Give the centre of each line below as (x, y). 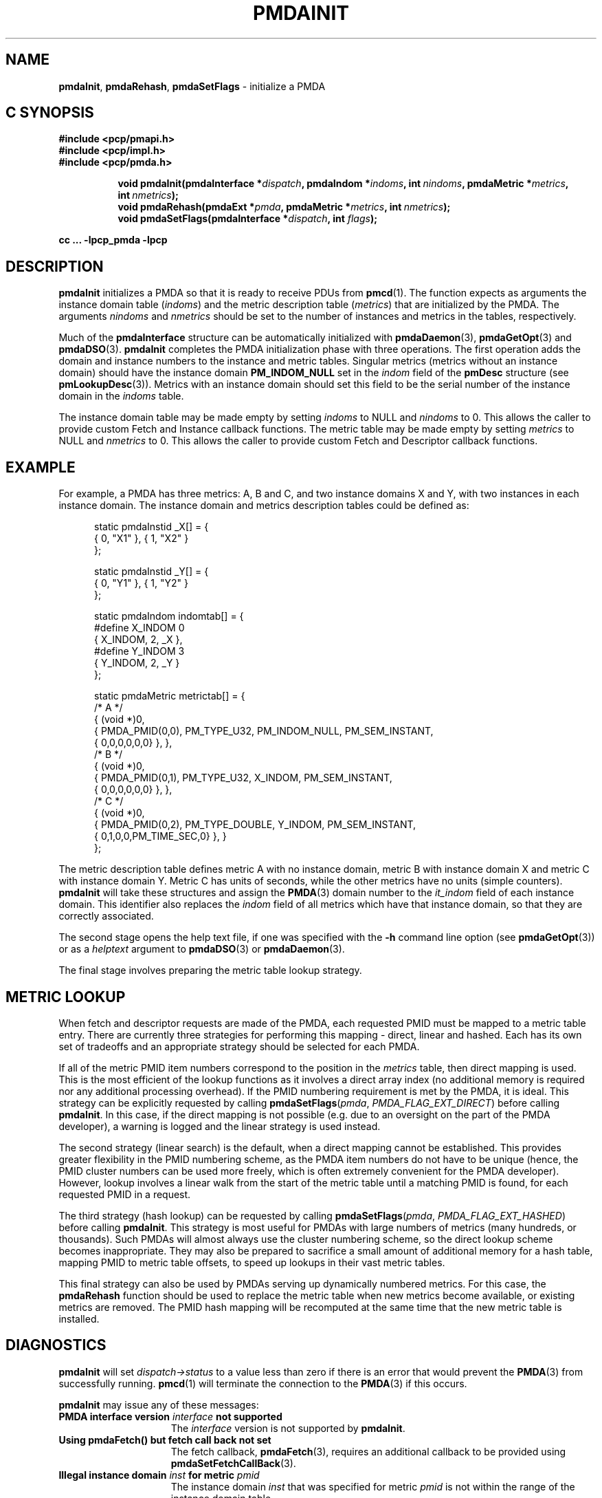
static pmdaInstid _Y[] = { (152, 572)
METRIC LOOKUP (66, 997)
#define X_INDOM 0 (140, 628)
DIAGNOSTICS (56, 1345)
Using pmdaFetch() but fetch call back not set (165, 1440)
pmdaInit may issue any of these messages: (159, 1404)
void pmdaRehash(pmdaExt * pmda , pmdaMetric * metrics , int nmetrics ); (284, 207)
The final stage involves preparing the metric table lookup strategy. (210, 970)
